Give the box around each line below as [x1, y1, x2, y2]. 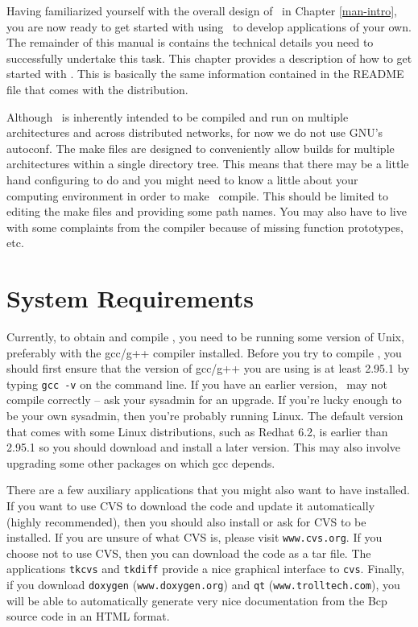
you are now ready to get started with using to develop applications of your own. [6, 18, 412, 35]
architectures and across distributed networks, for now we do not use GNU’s [6, 124, 383, 141]
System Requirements [6, 282, 254, 315]
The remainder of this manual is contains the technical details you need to [6, 34, 374, 51]
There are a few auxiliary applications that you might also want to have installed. [6, 481, 410, 498]
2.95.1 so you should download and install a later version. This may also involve [6, 439, 400, 456]
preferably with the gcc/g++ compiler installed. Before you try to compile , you [6, 344, 402, 361]
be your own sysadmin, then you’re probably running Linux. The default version [6, 407, 404, 424]
